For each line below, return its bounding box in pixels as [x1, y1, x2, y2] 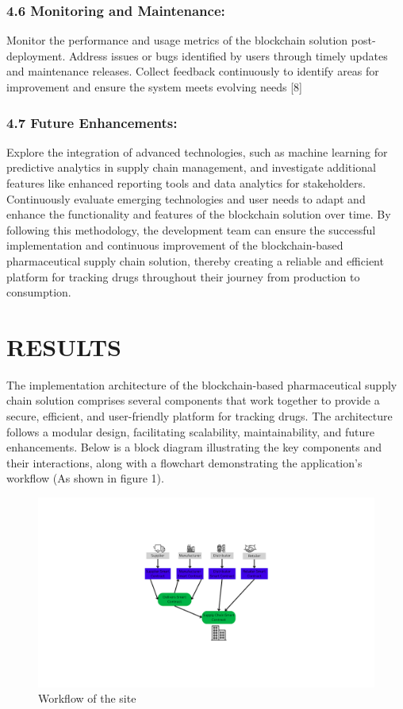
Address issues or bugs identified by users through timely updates [68, 47, 388, 64]
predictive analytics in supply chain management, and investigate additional [6, 159, 376, 176]
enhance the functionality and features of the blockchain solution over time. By [6, 206, 391, 223]
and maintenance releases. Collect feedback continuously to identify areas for [6, 63, 379, 79]
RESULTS [6, 330, 121, 362]
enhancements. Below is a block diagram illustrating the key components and [6, 439, 382, 455]
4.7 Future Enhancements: [6, 112, 178, 132]
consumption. [6, 284, 71, 300]
